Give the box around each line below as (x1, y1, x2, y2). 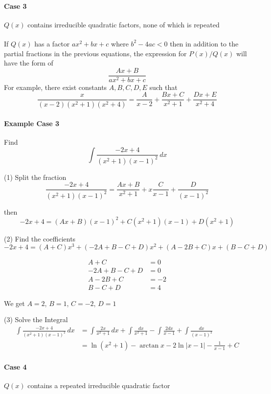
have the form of (4, 58, 53, 68)
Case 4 (4, 361, 27, 372)
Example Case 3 (4, 118, 60, 128)
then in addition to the (170, 38, 239, 48)
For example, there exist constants (4, 82, 107, 92)
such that (149, 82, 178, 92)
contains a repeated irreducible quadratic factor (27, 380, 170, 390)
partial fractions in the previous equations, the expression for (4, 48, 187, 58)
